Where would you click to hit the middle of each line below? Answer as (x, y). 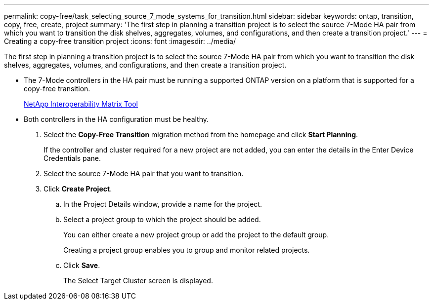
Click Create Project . (78, 189)
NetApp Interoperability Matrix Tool (81, 104)
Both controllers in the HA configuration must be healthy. (116, 119)
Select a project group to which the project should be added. (162, 219)
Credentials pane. (72, 158)
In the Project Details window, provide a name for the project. (163, 204)
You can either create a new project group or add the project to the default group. (196, 235)
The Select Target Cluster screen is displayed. (138, 281)
